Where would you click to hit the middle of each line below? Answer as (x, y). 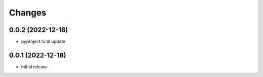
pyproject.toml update (43, 42)
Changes (28, 13)
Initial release (35, 67)
